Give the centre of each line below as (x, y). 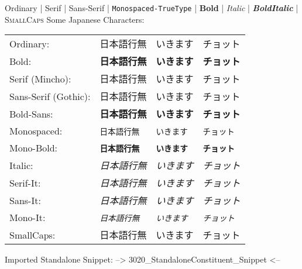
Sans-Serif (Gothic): (50, 96)
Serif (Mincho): (40, 78)
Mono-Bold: (34, 148)
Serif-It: (25, 182)
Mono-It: (28, 218)
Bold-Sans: (31, 113)
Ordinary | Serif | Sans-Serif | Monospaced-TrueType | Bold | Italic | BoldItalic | (152, 8)
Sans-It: (25, 200)
